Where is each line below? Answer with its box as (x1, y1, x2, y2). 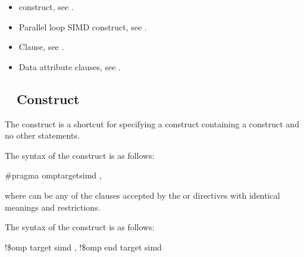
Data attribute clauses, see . (18, 60, 121, 73)
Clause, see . (18, 40, 64, 53)
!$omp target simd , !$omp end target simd (5, 240, 162, 253)
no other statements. (5, 129, 80, 142)
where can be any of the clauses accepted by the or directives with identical (5, 189, 280, 201)
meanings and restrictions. (5, 200, 101, 213)
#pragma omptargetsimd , (5, 169, 102, 181)
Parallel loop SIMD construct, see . (18, 20, 147, 33)
